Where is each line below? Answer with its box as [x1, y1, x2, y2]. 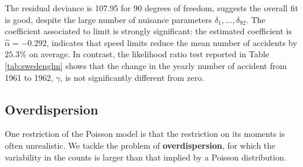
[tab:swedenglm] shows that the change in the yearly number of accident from [5, 59, 287, 71]
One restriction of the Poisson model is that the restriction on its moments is [5, 127, 285, 140]
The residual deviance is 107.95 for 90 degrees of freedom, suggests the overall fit [5, 2, 298, 14]
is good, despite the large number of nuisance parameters [5, 13, 212, 25]
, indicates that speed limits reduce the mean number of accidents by [46, 36, 298, 48]
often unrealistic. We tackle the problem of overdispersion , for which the [5, 139, 276, 151]
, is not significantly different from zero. [60, 71, 205, 83]
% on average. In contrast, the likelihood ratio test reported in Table [19, 48, 269, 60]
